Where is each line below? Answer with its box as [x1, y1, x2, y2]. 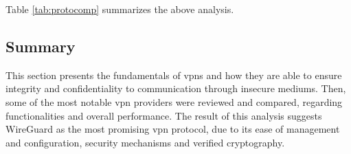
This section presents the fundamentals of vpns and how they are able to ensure [5, 67, 342, 82]
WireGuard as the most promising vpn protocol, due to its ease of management [5, 122, 340, 136]
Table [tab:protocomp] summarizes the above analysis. [5, 2, 234, 16]
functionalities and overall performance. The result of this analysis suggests [5, 108, 322, 122]
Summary [5, 35, 76, 56]
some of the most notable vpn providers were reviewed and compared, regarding [5, 94, 343, 109]
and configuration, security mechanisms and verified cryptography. [5, 135, 285, 149]
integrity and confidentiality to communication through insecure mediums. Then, [5, 81, 346, 96]
